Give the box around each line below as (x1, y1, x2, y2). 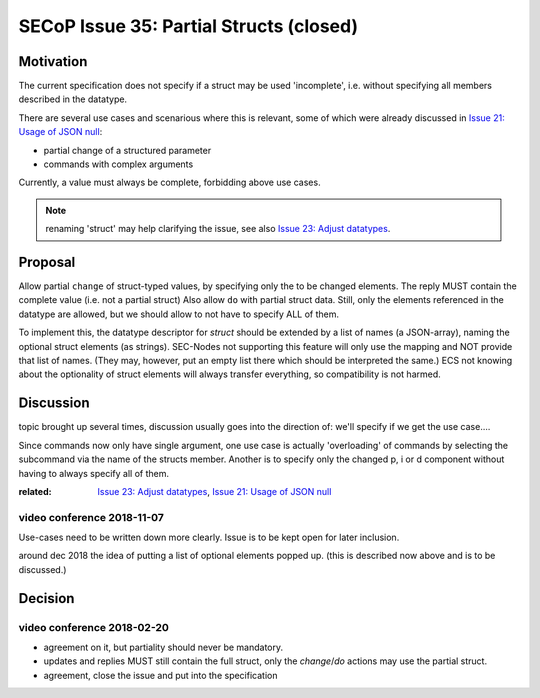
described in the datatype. (18, 93, 128, 105)
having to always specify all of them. (18, 467, 170, 479)
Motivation (18, 53, 88, 70)
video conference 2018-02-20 (18, 620, 170, 634)
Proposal (18, 254, 76, 270)
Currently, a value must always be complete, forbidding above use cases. (18, 176, 321, 189)
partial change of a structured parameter (43, 144, 212, 156)
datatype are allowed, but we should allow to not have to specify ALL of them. (18, 308, 340, 320)
